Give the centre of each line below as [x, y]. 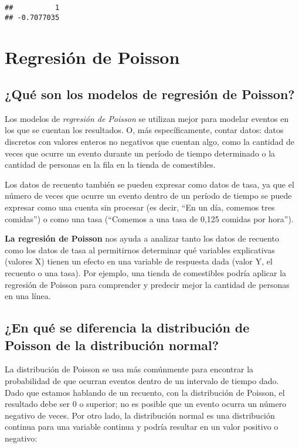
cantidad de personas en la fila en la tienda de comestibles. [110, 164]
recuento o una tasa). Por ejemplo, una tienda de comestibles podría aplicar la [146, 273]
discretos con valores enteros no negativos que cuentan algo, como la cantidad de [149, 142]
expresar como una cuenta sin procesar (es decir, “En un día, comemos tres [140, 207]
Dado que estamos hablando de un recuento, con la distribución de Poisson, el [145, 392]
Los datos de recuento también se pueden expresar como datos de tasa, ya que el [149, 184]
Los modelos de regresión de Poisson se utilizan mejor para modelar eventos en [147, 118]
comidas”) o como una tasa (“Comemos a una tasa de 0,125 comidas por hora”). [149, 218]
